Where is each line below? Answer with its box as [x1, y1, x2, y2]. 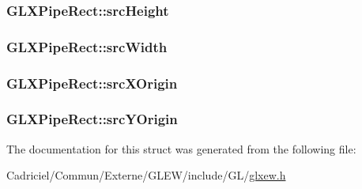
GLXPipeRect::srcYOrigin [6, 109, 178, 129]
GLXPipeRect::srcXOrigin [6, 73, 178, 93]
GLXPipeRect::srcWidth [6, 36, 168, 56]
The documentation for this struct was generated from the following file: [6, 140, 356, 157]
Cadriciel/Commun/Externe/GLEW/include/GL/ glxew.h [6, 167, 286, 183]
